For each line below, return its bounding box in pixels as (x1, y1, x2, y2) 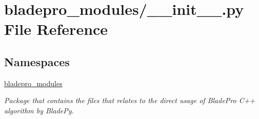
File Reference (4, 18, 108, 39)
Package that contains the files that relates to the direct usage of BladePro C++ (4, 95, 255, 106)
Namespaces (4, 53, 70, 69)
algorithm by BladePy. (4, 105, 74, 115)
